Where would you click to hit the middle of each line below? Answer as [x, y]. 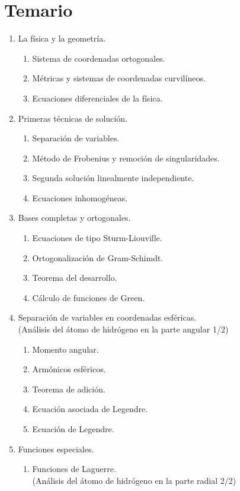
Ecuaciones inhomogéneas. [80, 197]
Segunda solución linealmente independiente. [113, 178]
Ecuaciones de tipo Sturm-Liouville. [97, 238]
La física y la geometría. [62, 38]
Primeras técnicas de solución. [73, 118]
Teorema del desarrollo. [75, 278]
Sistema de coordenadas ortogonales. [99, 58]
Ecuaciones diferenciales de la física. [97, 98]
